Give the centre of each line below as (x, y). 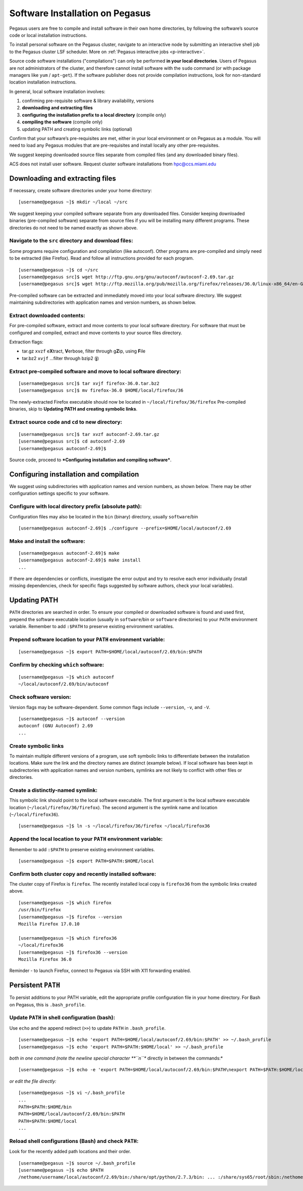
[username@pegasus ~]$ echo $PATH (61, 1170)
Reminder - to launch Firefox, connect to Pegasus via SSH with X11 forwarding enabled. (100, 971)
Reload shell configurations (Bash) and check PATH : (74, 1141)
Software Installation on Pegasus (80, 13)
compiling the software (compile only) (62, 122)
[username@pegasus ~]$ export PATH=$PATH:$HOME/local (86, 861)
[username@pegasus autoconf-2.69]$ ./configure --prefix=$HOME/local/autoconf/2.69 (125, 528)
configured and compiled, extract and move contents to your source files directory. (96, 333)
